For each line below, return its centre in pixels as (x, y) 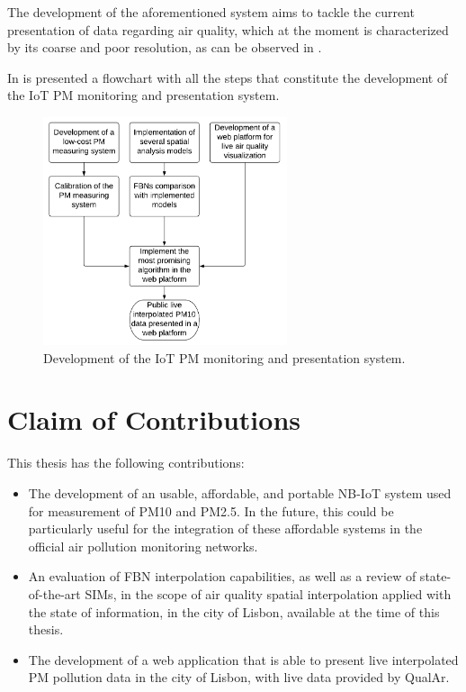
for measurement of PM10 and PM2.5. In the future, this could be (211, 510)
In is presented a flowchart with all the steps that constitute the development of (228, 77)
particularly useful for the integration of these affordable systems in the (225, 528)
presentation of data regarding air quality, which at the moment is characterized (228, 29)
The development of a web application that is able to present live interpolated (243, 659)
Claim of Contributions (154, 419)
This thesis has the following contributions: (126, 463)
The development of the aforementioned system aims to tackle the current (211, 12)
